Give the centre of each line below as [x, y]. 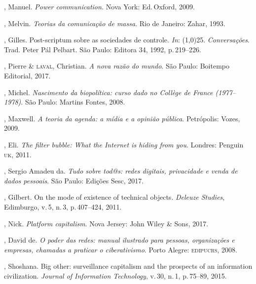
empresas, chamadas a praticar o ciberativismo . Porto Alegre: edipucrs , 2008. [121, 249]
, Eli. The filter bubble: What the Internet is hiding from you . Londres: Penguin [124, 144]
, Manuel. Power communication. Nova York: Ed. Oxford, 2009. [99, 6]
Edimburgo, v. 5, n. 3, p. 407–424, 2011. [63, 206]
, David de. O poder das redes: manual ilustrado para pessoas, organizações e [119, 240]
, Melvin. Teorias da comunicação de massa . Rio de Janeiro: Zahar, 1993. [115, 23]
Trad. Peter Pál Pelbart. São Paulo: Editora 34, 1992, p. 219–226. [103, 49]
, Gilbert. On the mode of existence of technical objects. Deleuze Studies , [114, 197]
